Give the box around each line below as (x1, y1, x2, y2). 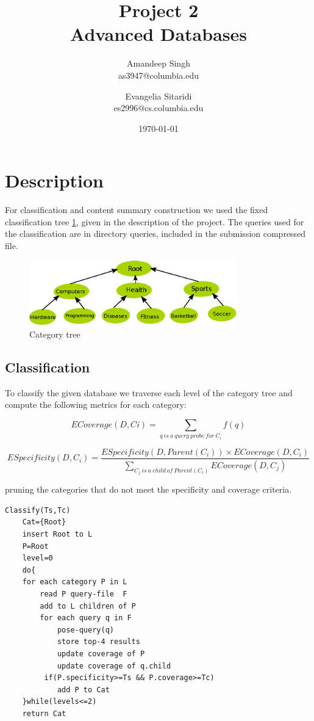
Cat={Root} (22, 518, 66, 527)
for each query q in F (40, 614, 132, 623)
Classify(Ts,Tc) (5, 505, 71, 515)
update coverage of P (57, 649, 145, 658)
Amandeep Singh (127, 57, 190, 70)
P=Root (22, 542, 49, 551)
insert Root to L (22, 529, 93, 538)
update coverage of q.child (57, 661, 171, 670)
